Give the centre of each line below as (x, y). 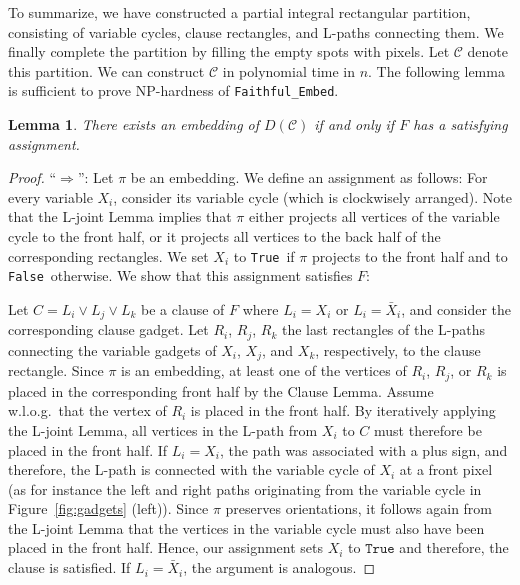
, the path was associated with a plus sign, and (363, 449)
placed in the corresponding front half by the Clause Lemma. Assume (221, 390)
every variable (50, 196)
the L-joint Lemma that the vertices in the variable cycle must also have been (246, 527)
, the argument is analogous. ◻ (279, 567)
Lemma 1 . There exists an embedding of (134, 124)
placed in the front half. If (88, 449)
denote (488, 51)
